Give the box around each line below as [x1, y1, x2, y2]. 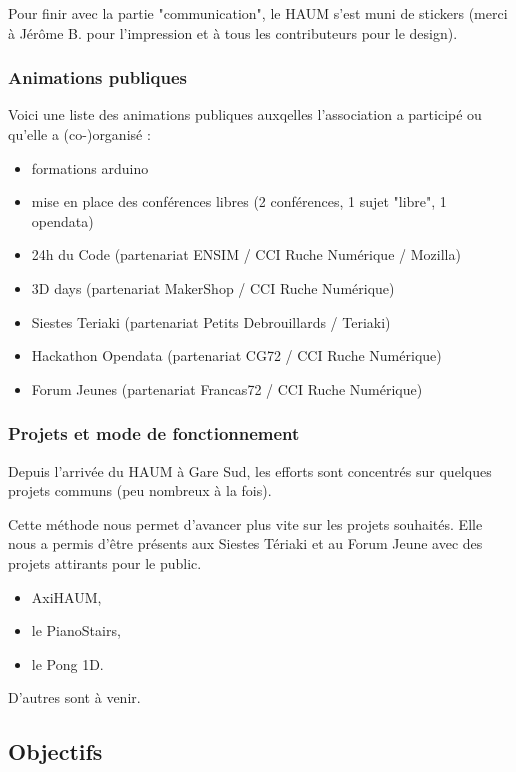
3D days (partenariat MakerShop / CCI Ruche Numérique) [31, 277, 395, 298]
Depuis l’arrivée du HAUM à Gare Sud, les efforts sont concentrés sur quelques [8, 460, 492, 481]
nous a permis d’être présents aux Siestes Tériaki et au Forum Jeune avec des [8, 533, 483, 554]
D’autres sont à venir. [8, 687, 141, 708]
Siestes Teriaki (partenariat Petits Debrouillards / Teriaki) [31, 311, 391, 332]
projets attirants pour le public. [8, 552, 202, 573]
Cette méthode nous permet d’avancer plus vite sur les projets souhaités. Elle [8, 513, 483, 534]
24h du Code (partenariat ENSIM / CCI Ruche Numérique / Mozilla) [31, 244, 461, 265]
